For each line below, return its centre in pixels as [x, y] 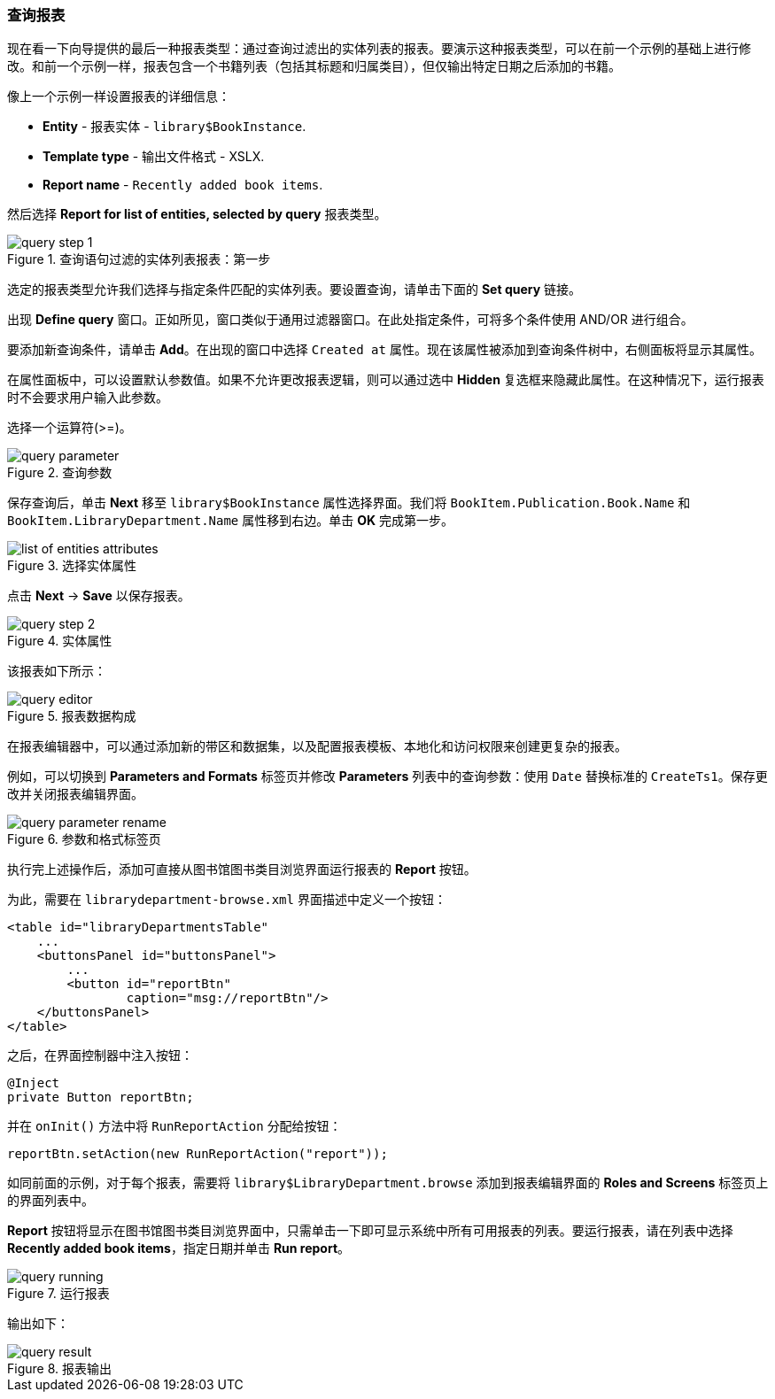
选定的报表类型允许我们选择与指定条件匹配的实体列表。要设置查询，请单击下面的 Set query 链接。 [294, 290]
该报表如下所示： [57, 671]
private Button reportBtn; [101, 1098]
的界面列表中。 [50, 1201]
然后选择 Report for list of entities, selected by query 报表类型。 [197, 214]
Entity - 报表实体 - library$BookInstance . [174, 127]
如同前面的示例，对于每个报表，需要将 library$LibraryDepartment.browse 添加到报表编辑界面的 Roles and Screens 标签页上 [388, 1183]
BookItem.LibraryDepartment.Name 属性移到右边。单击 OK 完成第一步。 [230, 521]
